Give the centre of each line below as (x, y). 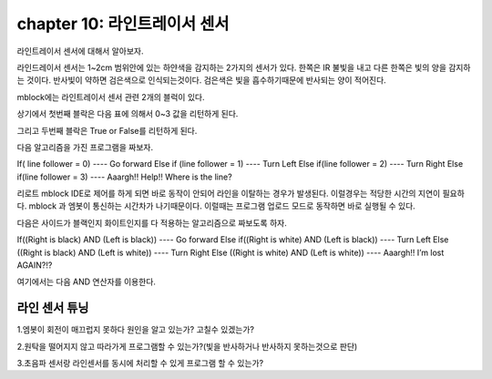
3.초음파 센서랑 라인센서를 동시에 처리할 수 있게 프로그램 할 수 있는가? (140, 364)
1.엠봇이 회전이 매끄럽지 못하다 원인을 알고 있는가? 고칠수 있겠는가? (136, 330)
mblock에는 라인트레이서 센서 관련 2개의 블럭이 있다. (111, 97)
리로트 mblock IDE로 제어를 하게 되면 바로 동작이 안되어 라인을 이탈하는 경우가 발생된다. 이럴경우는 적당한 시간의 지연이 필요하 (241, 194)
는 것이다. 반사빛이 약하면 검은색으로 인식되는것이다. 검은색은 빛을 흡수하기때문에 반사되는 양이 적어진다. (201, 80)
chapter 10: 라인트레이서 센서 (123, 24)
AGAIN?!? (35, 265)
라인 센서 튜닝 (53, 308)
